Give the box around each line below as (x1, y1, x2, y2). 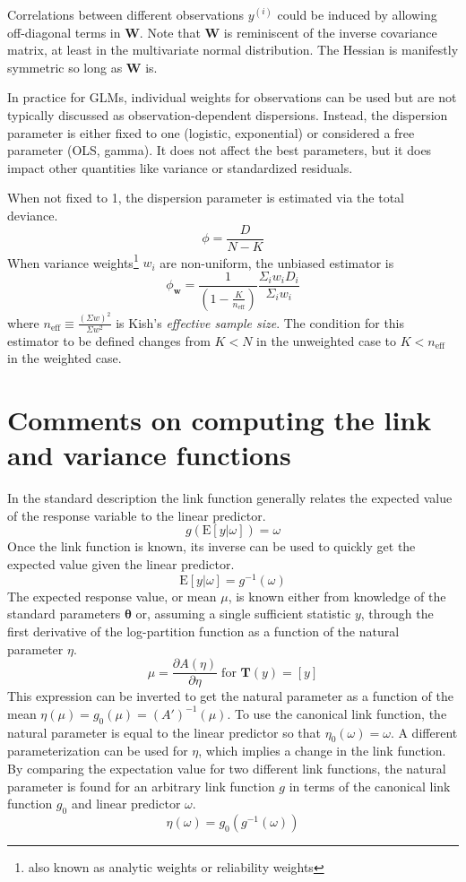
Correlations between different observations (7, 5, 245, 23)
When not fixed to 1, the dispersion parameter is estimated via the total (7, 188, 404, 207)
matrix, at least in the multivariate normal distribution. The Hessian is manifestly (7, 40, 459, 59)
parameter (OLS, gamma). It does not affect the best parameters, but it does (7, 141, 432, 160)
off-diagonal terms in (7, 22, 121, 41)
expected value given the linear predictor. (7, 555, 235, 574)
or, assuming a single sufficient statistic (135, 604, 351, 623)
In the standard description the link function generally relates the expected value (7, 489, 453, 507)
